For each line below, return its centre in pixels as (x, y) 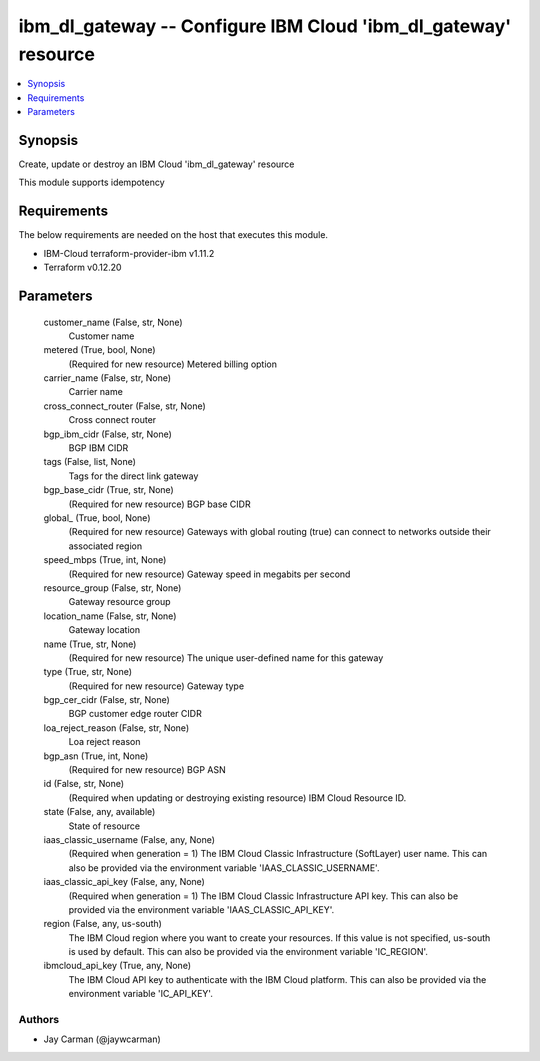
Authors (39, 1020)
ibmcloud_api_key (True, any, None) (117, 966)
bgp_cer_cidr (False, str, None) (106, 700)
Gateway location (104, 630)
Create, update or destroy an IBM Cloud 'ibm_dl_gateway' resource (156, 164)
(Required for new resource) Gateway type (156, 686)
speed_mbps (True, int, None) (105, 560)
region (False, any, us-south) (102, 924)
